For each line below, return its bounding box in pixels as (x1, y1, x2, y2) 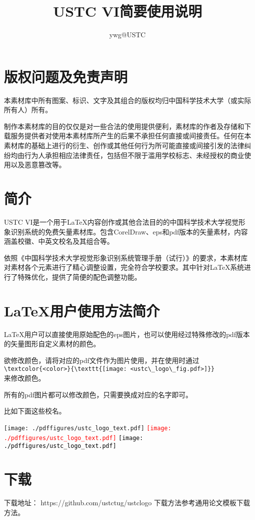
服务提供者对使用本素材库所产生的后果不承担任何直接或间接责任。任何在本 (10, 130, 251, 141)
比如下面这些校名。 (4, 406, 66, 416)
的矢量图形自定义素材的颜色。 (4, 338, 100, 349)
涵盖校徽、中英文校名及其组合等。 (4, 236, 114, 246)
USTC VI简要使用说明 (53, 1, 202, 21)
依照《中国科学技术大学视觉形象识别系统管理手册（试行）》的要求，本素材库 (4, 252, 248, 262)
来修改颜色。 (4, 373, 45, 383)
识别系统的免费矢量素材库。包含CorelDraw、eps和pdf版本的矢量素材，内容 (10, 226, 248, 236)
